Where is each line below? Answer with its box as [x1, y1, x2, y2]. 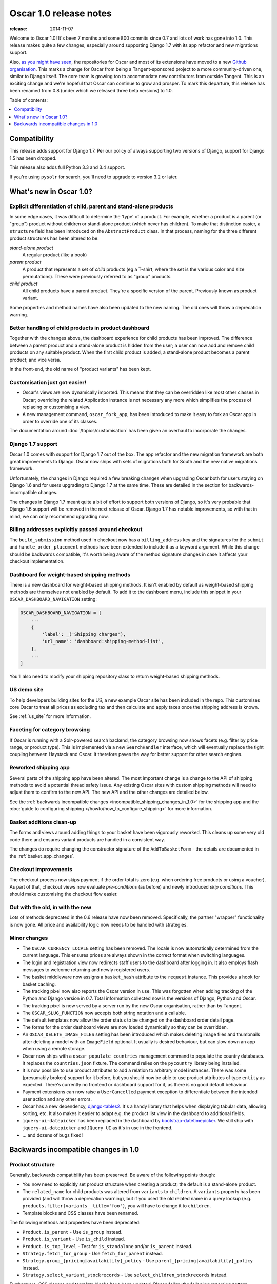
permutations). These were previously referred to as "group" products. [22, 273, 172, 279]
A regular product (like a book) [22, 252, 87, 258]
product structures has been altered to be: [9, 235, 100, 241]
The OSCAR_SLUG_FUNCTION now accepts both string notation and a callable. [22, 1010, 186, 1016]
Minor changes [9, 934, 48, 941]
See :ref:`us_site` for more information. [9, 713, 91, 720]
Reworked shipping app [9, 764, 70, 771]
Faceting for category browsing [9, 726, 90, 733]
